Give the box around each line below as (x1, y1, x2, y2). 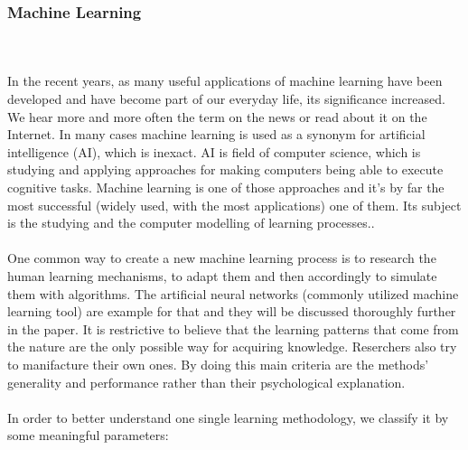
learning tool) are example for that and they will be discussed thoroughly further (7, 302, 456, 321)
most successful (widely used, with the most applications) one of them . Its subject (7, 195, 462, 214)
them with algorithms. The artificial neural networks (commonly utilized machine (7, 284, 459, 303)
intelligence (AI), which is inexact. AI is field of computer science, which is (7, 142, 421, 161)
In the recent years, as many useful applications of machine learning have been (7, 71, 443, 90)
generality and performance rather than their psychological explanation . (7, 372, 406, 391)
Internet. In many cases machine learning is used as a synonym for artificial (7, 125, 426, 144)
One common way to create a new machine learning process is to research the (7, 248, 436, 267)
